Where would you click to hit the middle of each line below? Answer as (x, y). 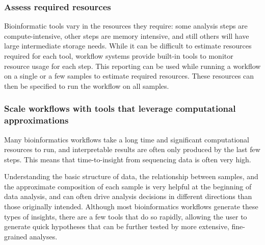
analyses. (43, 236)
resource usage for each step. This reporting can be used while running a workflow (132, 66)
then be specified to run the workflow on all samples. (87, 85)
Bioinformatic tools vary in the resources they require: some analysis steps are (126, 26)
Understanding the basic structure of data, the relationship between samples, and (131, 176)
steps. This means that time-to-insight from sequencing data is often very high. (128, 159)
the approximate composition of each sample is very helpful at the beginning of (128, 186)
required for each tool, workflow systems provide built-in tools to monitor (119, 56)
